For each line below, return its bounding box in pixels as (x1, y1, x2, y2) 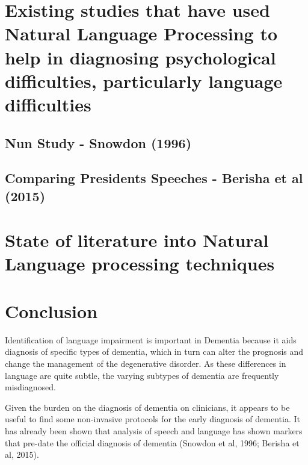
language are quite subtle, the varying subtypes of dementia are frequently (5, 369, 279, 381)
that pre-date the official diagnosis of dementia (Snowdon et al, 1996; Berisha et (5, 436, 300, 449)
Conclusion (5, 298, 98, 323)
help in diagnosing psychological (5, 45, 276, 69)
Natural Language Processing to (5, 21, 278, 46)
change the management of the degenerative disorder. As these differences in (5, 357, 286, 369)
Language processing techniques (5, 251, 275, 276)
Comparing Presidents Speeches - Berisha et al (5, 169, 303, 187)
